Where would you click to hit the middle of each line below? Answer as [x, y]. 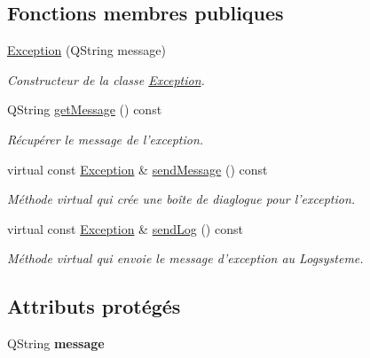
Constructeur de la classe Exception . [106, 79]
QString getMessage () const [85, 109]
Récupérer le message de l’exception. [106, 139]
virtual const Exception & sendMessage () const [138, 169]
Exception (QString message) [87, 50]
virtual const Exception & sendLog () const [125, 228]
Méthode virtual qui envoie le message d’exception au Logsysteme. [185, 258]
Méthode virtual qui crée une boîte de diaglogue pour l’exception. [181, 199]
